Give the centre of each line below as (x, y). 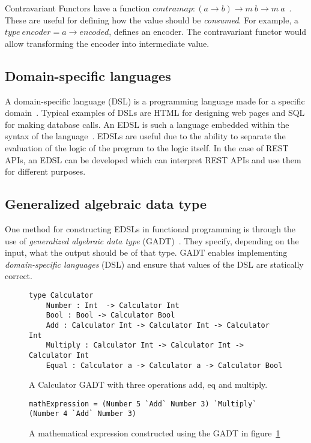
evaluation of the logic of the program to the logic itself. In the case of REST (147, 147)
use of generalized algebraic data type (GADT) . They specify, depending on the (152, 240)
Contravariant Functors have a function (77, 8)
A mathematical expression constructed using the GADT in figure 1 (155, 433)
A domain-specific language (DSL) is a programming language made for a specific (155, 101)
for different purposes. (45, 171)
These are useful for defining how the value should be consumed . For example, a (152, 20)
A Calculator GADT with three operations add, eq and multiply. (148, 384)
